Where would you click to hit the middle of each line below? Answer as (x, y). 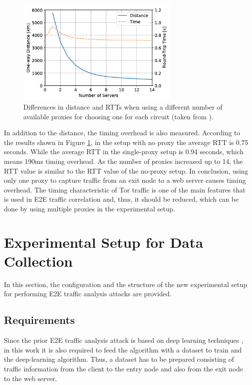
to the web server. (31, 378)
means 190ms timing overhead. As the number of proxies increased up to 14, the (124, 161)
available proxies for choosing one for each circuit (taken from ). (118, 116)
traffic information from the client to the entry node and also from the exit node (124, 369)
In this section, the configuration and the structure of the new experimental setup (126, 284)
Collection (38, 261)
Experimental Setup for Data (104, 242)
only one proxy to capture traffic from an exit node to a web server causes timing (125, 180)
